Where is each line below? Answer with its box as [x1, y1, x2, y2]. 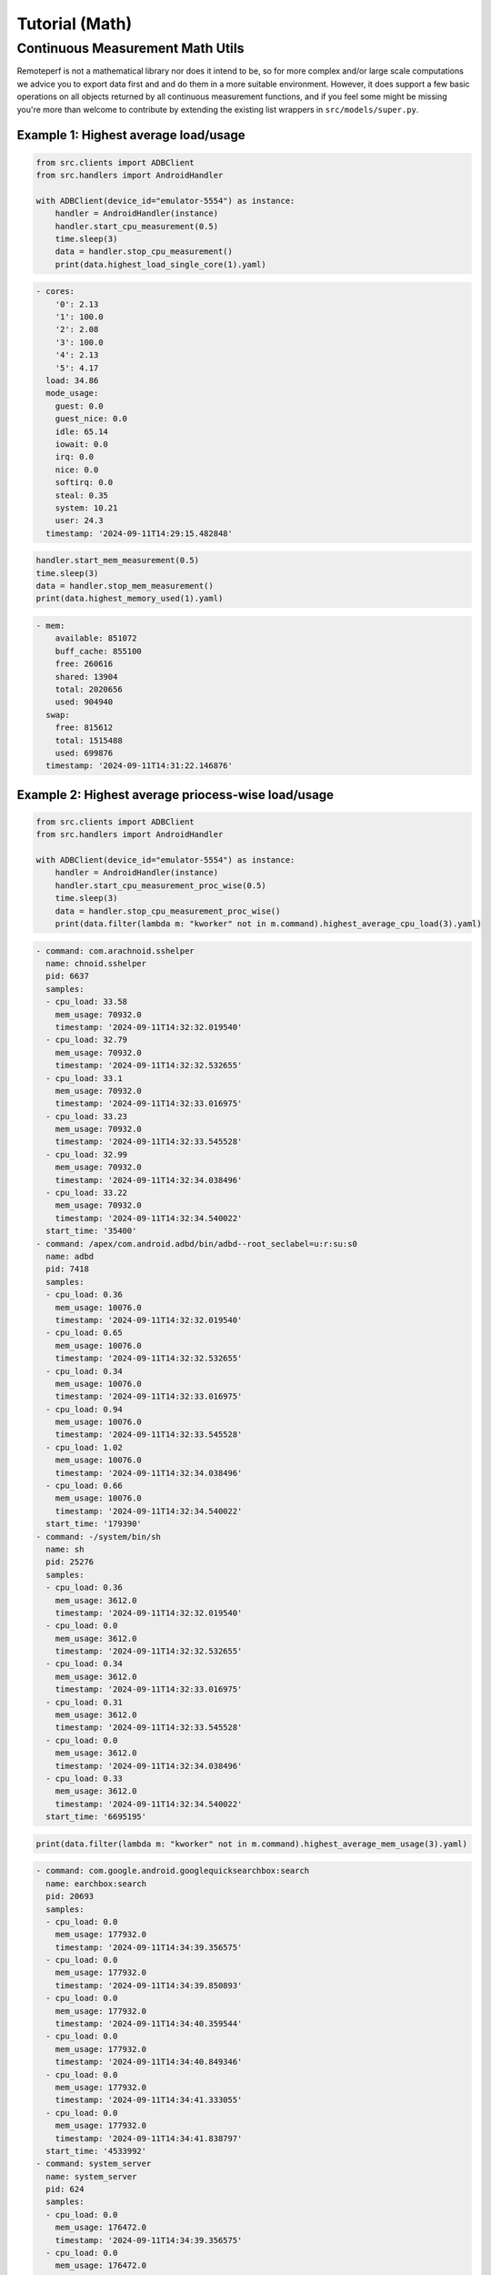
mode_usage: [45, 388, 99, 399]
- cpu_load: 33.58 [45, 996, 127, 1007]
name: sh [45, 1543, 85, 1554]
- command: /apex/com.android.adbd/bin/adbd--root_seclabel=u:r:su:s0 [35, 1239, 358, 1249]
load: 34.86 [45, 376, 99, 386]
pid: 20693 [45, 1891, 95, 1902]
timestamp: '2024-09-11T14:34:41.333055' [55, 2095, 243, 2106]
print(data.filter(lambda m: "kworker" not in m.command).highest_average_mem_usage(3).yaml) [35, 1838, 468, 1849]
